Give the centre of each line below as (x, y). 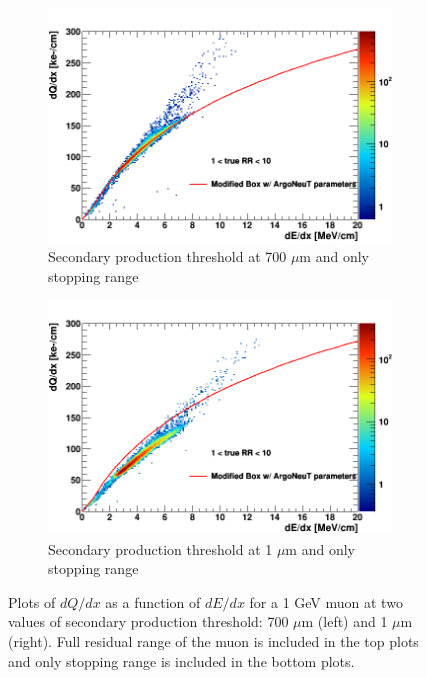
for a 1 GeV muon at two (326, 601)
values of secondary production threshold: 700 (148, 621)
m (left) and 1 (344, 621)
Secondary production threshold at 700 (167, 256)
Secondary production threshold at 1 (160, 548)
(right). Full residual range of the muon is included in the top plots (213, 640)
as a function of (153, 601)
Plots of (32, 601)
